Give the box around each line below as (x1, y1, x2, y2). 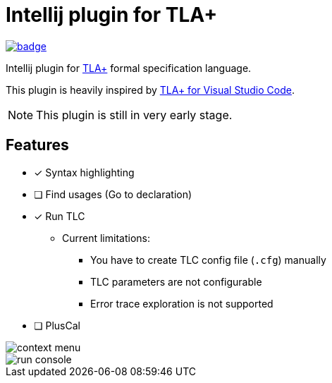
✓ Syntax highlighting (34, 166, 135, 178)
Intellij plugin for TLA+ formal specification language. (6, 61, 252, 74)
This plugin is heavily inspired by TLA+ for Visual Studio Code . (6, 83, 295, 96)
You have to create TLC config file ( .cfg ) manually (90, 253, 326, 266)
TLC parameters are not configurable (90, 275, 262, 288)
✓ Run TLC (34, 209, 85, 222)
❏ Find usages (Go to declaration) (34, 188, 192, 200)
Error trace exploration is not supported (90, 297, 273, 310)
